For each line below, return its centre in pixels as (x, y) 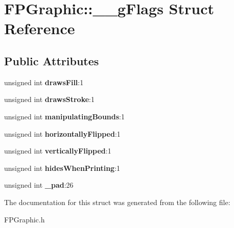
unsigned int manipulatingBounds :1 (64, 116)
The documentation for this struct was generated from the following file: (117, 202)
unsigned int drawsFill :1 (44, 82)
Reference (40, 28)
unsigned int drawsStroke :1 (50, 99)
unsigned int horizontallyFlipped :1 (62, 133)
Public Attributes (52, 60)
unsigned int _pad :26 (39, 185)
